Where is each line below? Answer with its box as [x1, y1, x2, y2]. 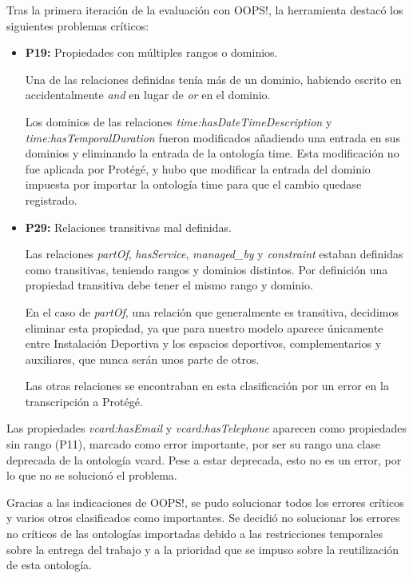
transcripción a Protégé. [25, 393, 143, 409]
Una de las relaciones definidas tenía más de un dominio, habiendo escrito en [25, 70, 402, 87]
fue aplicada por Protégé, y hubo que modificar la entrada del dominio [25, 160, 371, 177]
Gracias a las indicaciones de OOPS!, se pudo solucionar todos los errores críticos [6, 493, 404, 510]
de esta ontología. [6, 556, 93, 573]
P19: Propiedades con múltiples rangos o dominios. [25, 44, 278, 61]
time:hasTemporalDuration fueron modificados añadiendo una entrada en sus [25, 129, 400, 145]
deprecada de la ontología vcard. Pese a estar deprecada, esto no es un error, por [6, 451, 402, 468]
